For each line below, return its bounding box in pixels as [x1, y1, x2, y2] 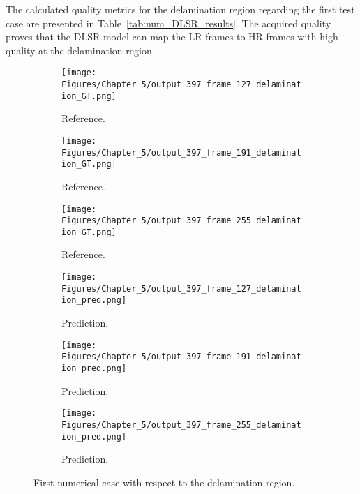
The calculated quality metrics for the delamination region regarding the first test [6, 2, 355, 16]
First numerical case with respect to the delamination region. [33, 474, 295, 489]
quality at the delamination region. [6, 43, 155, 57]
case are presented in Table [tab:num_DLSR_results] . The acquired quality [6, 15, 331, 30]
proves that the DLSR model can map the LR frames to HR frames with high [6, 29, 338, 44]
